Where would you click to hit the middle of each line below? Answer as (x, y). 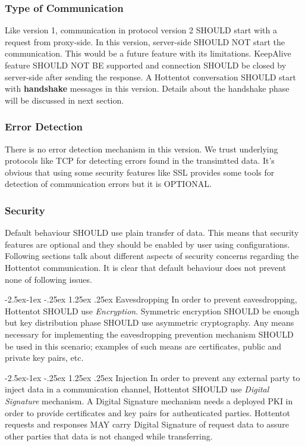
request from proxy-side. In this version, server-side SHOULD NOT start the (145, 41)
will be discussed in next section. (65, 100)
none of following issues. (48, 279)
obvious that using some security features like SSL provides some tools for (140, 172)
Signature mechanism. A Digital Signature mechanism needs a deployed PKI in (149, 400)
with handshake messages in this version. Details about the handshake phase (147, 88)
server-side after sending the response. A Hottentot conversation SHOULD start (150, 77)
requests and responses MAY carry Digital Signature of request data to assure (147, 424)
